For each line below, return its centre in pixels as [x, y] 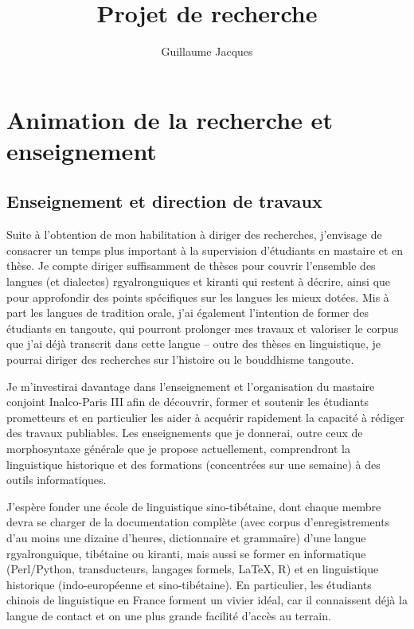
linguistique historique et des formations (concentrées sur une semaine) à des [193, 464]
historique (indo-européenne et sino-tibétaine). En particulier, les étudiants [189, 584]
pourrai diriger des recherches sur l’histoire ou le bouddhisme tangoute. [180, 359]
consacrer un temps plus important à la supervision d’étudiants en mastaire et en [205, 250]
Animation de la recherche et [170, 119]
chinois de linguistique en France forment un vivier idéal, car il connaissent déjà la [207, 600]
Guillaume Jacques [207, 51]
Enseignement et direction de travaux [164, 201]
